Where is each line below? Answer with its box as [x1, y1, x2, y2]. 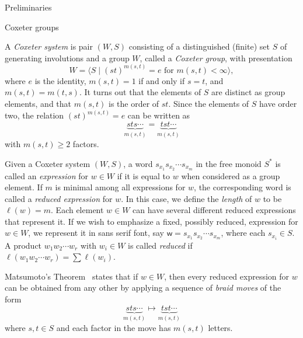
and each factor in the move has [56, 321, 171, 333]
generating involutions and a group [5, 51, 130, 64]
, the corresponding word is [194, 181, 291, 193]
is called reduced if [128, 239, 193, 251]
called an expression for [5, 169, 89, 182]
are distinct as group [211, 86, 285, 98]
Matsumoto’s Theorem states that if [5, 270, 138, 282]
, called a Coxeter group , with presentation [140, 51, 292, 64]
